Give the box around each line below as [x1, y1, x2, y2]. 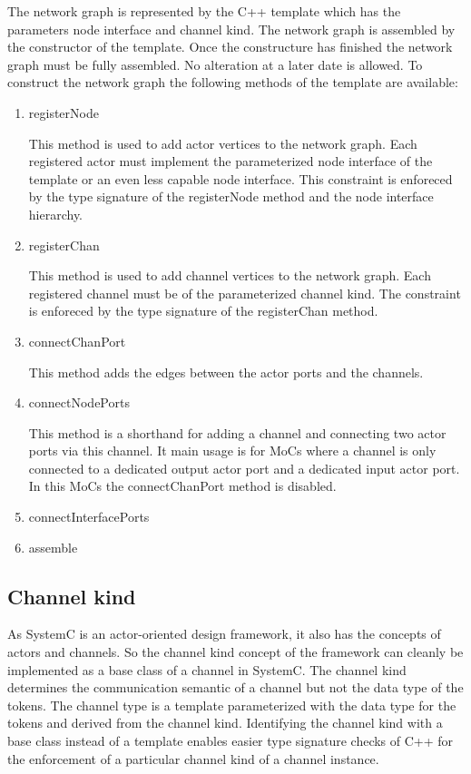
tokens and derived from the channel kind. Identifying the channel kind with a [7, 713, 443, 732]
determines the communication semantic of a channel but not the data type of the [7, 678, 464, 697]
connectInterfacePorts [28, 507, 150, 526]
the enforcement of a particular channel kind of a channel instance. [7, 749, 379, 768]
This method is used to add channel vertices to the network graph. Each [28, 266, 431, 285]
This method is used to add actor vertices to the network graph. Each [28, 133, 417, 152]
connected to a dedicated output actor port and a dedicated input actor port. [28, 458, 460, 477]
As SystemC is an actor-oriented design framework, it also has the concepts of [7, 624, 441, 643]
